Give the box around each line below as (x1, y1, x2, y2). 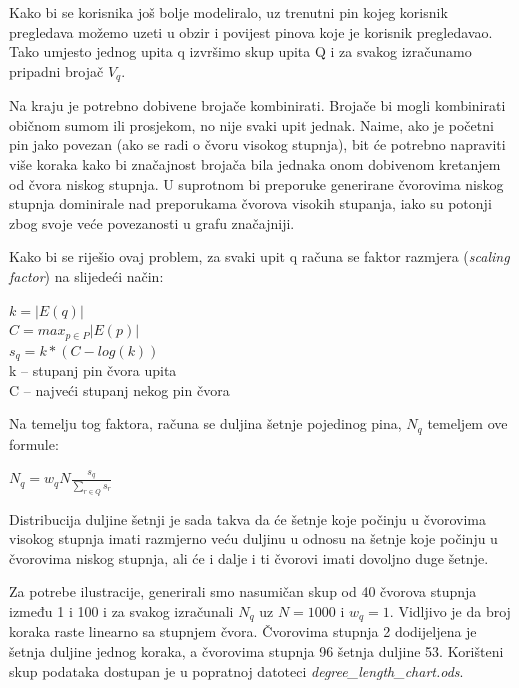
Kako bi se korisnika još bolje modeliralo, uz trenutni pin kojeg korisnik (9, 2, 448, 22)
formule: (9, 433, 59, 454)
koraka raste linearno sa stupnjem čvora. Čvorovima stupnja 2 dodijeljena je (9, 621, 477, 642)
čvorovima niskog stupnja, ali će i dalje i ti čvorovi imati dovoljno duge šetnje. (9, 547, 489, 568)
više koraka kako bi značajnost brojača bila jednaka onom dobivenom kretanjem (9, 154, 501, 175)
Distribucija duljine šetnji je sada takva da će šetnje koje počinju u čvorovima (9, 508, 486, 529)
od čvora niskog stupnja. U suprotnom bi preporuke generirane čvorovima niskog (9, 173, 504, 194)
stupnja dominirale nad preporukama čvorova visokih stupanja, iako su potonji (9, 193, 492, 214)
